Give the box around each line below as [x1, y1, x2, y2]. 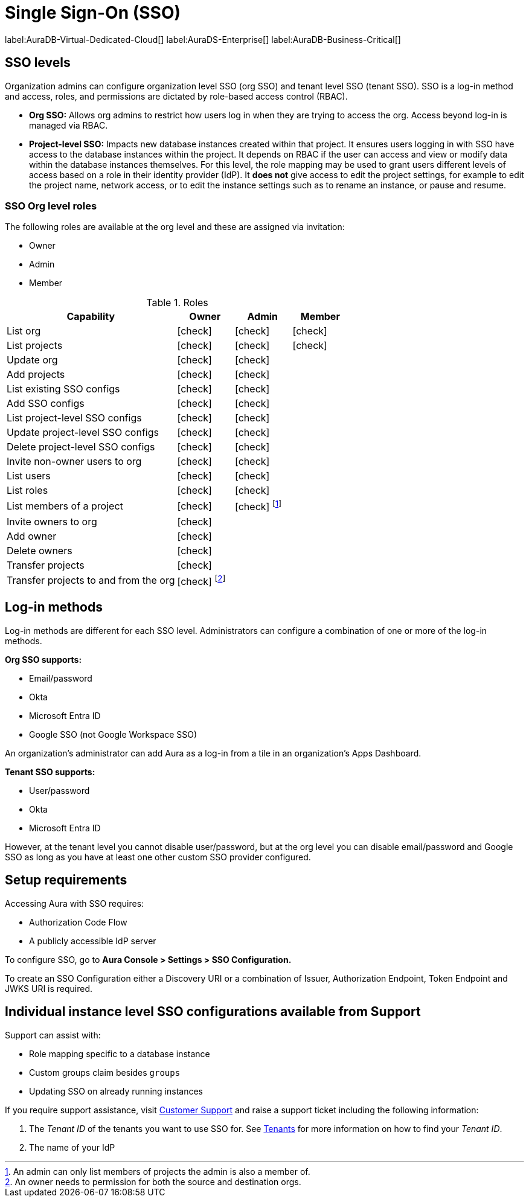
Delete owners [7, 544, 72, 557]
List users [7, 470, 51, 482]
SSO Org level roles [5, 199, 97, 212]
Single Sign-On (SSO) [5, 2, 181, 23]
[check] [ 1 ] [235, 499, 282, 513]
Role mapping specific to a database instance [29, 1048, 210, 1059]
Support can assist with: [5, 1029, 101, 1040]
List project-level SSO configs [7, 412, 142, 424]
